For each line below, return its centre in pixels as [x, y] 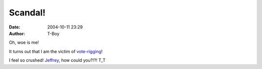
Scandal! [27, 13]
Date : [15, 27]
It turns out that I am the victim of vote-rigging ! [56, 51]
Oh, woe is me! [24, 42]
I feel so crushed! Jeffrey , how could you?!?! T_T [57, 60]
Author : [17, 33]
